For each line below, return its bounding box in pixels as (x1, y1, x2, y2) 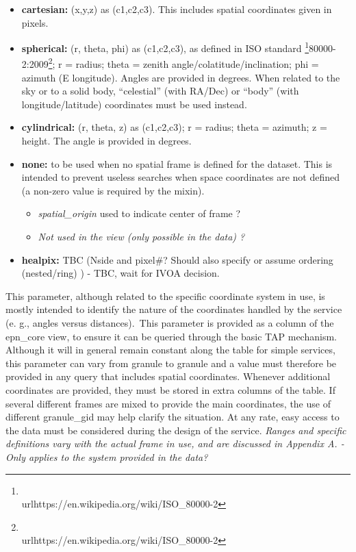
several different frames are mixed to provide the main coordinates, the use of (5, 396, 331, 410)
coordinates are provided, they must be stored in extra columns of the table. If (5, 382, 335, 397)
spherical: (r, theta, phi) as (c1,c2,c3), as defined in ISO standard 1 (21, 39, 309, 55)
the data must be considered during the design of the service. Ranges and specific (5, 423, 346, 437)
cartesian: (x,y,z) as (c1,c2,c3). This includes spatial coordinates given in (21, 2, 332, 16)
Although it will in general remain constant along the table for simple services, (5, 342, 335, 357)
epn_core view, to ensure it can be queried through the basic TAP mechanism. (5, 329, 337, 343)
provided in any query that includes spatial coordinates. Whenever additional (5, 369, 331, 384)
